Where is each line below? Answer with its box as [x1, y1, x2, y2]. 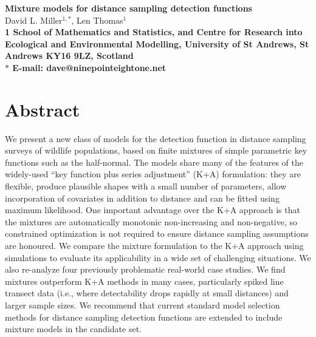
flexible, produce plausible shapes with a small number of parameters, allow [5, 180, 287, 192]
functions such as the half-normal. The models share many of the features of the [5, 155, 303, 168]
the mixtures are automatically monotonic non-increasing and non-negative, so [5, 215, 298, 228]
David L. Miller [5, 13, 63, 26]
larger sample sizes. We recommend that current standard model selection [5, 299, 280, 311]
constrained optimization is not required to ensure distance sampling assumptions [5, 227, 309, 240]
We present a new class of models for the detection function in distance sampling [5, 132, 306, 145]
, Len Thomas [71, 13, 123, 26]
